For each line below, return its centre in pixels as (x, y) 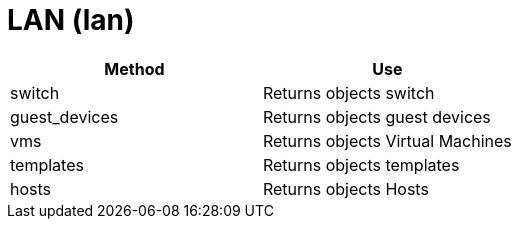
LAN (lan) (71, 20)
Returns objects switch (348, 92)
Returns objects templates (361, 164)
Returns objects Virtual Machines (387, 140)
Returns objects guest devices (376, 116)
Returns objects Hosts (345, 188)
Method (134, 68)
